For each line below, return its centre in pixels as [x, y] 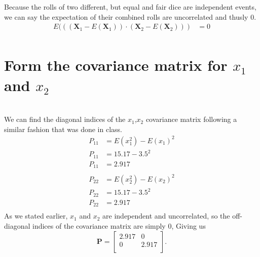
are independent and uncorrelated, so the [166, 216]
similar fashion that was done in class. [63, 129]
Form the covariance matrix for [116, 65]
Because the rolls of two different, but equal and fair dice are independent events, [130, 7]
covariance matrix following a [191, 119]
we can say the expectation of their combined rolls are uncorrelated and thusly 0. [130, 16]
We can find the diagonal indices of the [65, 119]
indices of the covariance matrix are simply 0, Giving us [119, 226]
